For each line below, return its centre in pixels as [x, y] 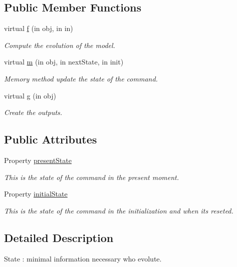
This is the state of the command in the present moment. [92, 177]
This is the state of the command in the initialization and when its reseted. [119, 210]
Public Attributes [51, 139]
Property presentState [38, 160]
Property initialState [36, 194]
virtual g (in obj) [30, 95]
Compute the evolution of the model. [60, 45]
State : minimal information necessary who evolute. [83, 258]
